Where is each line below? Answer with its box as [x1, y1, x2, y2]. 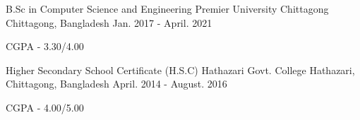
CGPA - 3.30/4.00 [6, 39, 84, 54]
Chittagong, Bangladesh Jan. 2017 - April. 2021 [6, 15, 212, 30]
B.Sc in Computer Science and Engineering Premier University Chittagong [6, 1, 329, 16]
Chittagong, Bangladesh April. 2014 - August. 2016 [6, 76, 227, 91]
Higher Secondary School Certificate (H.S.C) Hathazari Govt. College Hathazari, [6, 62, 355, 77]
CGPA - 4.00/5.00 [6, 100, 84, 114]
